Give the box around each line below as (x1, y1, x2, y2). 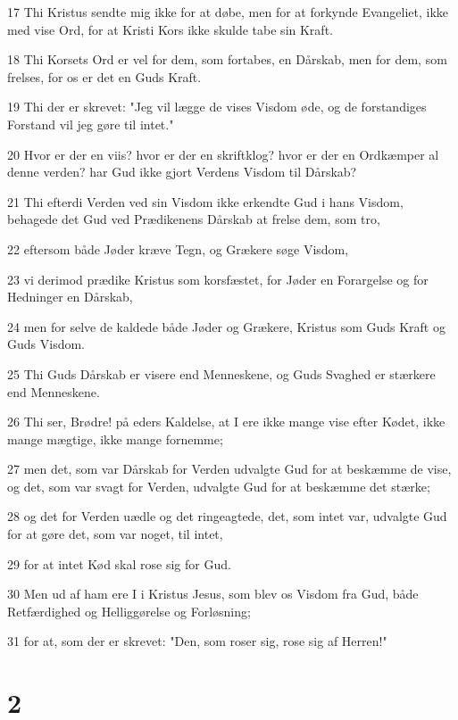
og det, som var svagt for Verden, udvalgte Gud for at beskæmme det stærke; (7, 476, 430, 495)
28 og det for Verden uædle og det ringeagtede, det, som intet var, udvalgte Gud (7, 507, 447, 526)
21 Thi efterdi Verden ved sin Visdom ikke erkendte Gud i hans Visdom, (7, 192, 404, 211)
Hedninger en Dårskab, (7, 287, 133, 306)
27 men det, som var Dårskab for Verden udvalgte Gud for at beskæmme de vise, (7, 459, 452, 478)
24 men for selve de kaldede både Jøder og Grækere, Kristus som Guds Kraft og (7, 317, 446, 335)
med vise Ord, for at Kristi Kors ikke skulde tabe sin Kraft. (7, 20, 333, 38)
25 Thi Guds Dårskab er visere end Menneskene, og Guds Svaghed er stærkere (7, 364, 436, 383)
